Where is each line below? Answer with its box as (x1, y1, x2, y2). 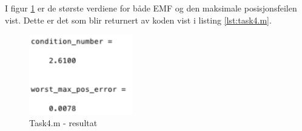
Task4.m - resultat (29, 117, 98, 129)
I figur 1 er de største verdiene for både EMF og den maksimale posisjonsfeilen (5, 2, 297, 14)
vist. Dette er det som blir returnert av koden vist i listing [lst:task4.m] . (5, 13, 272, 26)
